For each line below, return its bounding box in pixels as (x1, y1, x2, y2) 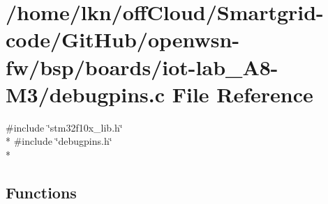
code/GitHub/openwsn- (6, 25, 240, 54)
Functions (6, 181, 77, 203)
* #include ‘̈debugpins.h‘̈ (6, 134, 112, 148)
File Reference (172, 79, 313, 108)
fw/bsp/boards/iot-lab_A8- (6, 52, 278, 81)
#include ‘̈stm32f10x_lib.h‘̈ (6, 120, 123, 134)
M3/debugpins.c (6, 79, 165, 108)
